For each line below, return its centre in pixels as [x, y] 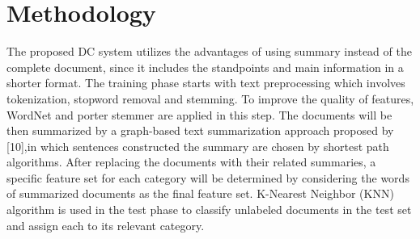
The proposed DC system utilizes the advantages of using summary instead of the [209, 51]
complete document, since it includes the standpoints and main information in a [205, 67]
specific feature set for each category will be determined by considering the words [208, 177]
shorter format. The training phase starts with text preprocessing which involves [206, 83]
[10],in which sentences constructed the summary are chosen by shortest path [198, 146]
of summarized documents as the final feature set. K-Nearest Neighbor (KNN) [200, 193]
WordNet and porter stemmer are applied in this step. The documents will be [199, 114]
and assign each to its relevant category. [106, 225]
